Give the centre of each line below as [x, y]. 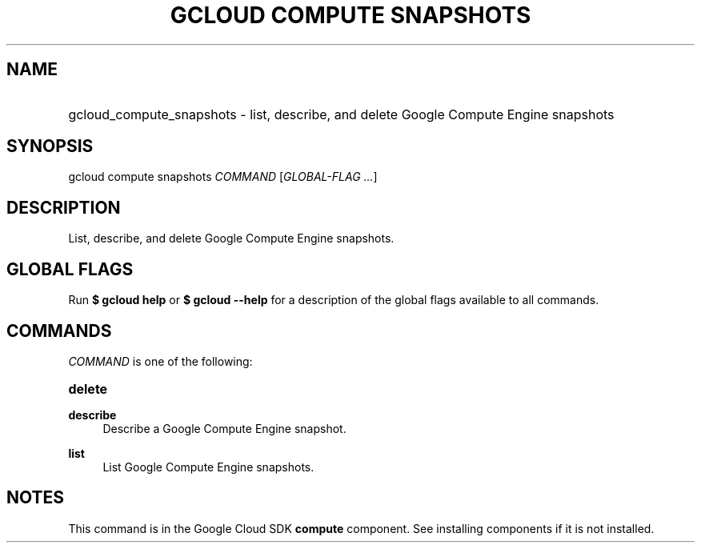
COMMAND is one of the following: [160, 361]
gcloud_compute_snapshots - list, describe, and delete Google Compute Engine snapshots [341, 114]
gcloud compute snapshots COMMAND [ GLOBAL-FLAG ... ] [223, 177]
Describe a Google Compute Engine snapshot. [224, 428]
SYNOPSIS [50, 146]
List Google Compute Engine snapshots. [208, 467]
